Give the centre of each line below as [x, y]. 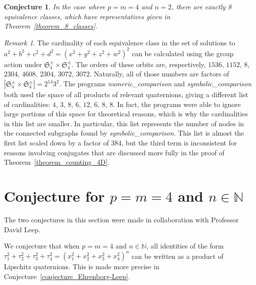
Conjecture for [54, 196]
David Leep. [22, 229]
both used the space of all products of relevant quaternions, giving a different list [126, 94]
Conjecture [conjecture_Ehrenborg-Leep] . [67, 276]
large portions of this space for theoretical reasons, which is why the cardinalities [126, 114]
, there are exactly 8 [202, 6]
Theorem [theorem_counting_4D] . [57, 162]
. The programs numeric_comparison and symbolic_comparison [155, 84]
